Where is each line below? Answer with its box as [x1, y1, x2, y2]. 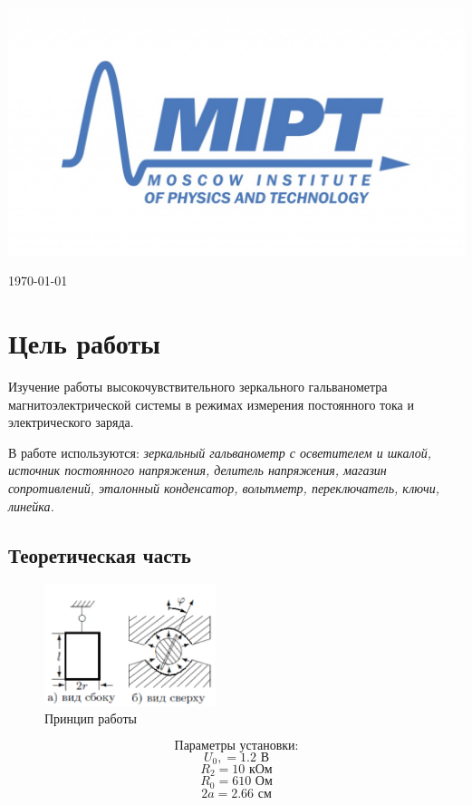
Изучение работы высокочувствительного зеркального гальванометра [8, 376, 388, 395]
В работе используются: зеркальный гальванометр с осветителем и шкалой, [8, 442, 432, 461]
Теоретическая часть [8, 540, 191, 568]
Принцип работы [44, 708, 137, 727]
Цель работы [8, 325, 160, 362]
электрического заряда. [8, 412, 134, 432]
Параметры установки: [174, 739, 299, 752]
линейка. [8, 496, 54, 515]
